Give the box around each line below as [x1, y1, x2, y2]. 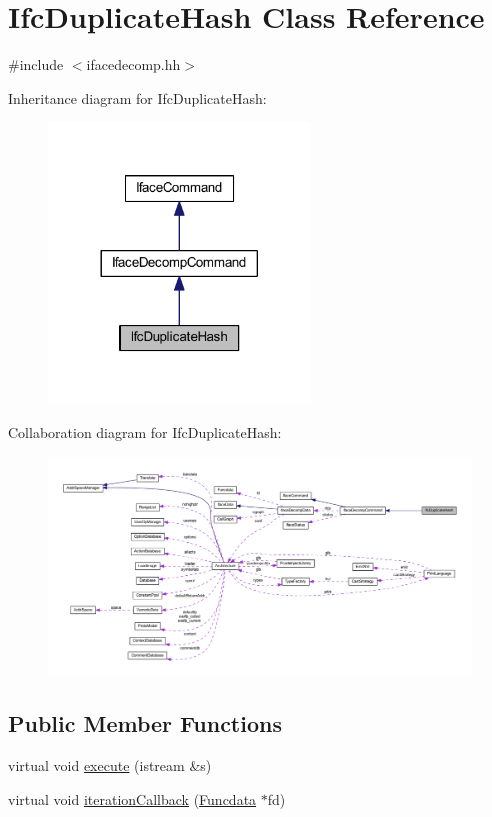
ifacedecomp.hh [86, 54, 181, 75]
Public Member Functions [8, 708, 282, 739]
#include [8, 54, 64, 75]
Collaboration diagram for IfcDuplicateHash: [8, 422, 282, 443]
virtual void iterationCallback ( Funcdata [8, 788, 257, 809]
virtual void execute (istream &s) [8, 754, 212, 775]
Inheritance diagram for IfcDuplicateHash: [8, 87, 267, 108]
